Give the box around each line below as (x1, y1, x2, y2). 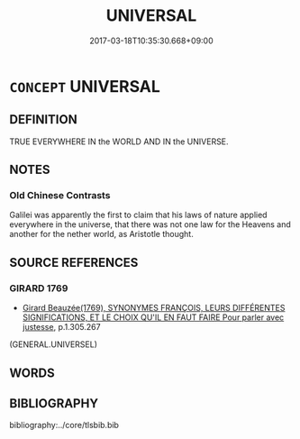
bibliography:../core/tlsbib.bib (9, 420, 120, 431)
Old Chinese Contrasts (9, 189, 111, 202)
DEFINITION (9, 112, 78, 127)
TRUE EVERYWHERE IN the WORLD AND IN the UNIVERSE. (9, 136, 229, 147)
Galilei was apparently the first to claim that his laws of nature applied (9, 209, 268, 221)
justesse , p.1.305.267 (22, 322, 101, 333)
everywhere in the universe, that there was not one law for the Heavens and (9, 219, 291, 230)
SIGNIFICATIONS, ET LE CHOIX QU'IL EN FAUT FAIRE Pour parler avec (22, 312, 285, 323)
